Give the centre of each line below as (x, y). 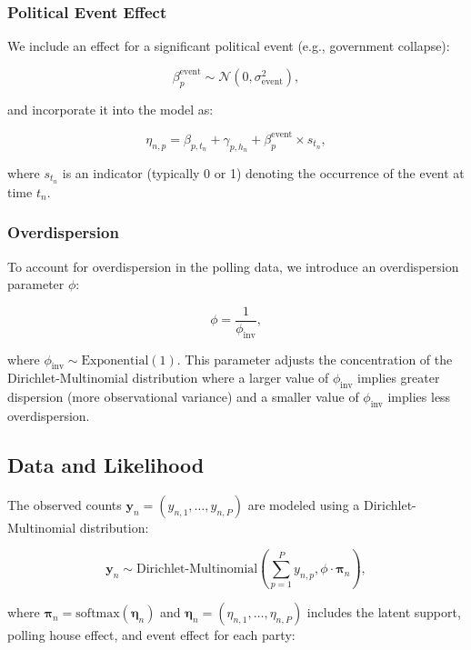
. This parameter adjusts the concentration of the (315, 359)
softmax (98, 614)
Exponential (115, 360)
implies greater (399, 378)
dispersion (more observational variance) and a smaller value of (183, 397)
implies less (419, 397)
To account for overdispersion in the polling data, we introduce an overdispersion (233, 266)
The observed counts (65, 504)
